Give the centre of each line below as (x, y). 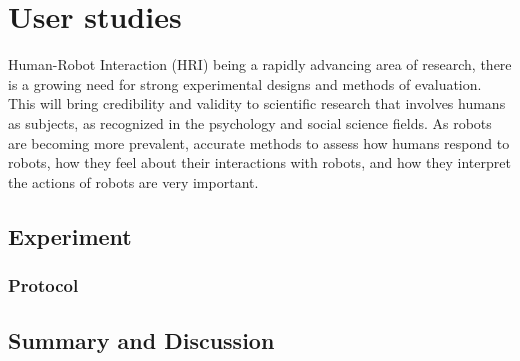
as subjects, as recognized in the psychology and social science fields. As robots (250, 122)
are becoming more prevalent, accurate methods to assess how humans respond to (259, 142)
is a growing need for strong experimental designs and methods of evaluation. (245, 83)
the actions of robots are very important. (133, 181)
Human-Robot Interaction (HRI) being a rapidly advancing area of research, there (260, 64)
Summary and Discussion (141, 340)
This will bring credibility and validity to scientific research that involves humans (257, 103)
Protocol (43, 284)
